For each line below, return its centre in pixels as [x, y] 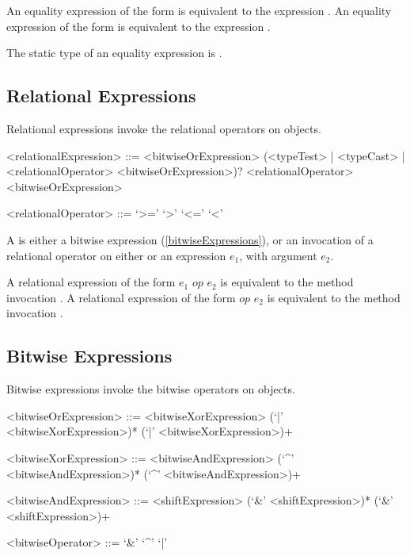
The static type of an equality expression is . [114, 53]
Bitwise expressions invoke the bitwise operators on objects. [151, 389]
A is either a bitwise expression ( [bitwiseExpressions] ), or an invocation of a [190, 239]
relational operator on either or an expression [116, 255]
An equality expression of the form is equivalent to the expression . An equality [199, 10]
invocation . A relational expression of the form [121, 297]
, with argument [278, 255]
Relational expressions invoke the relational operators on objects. [164, 128]
